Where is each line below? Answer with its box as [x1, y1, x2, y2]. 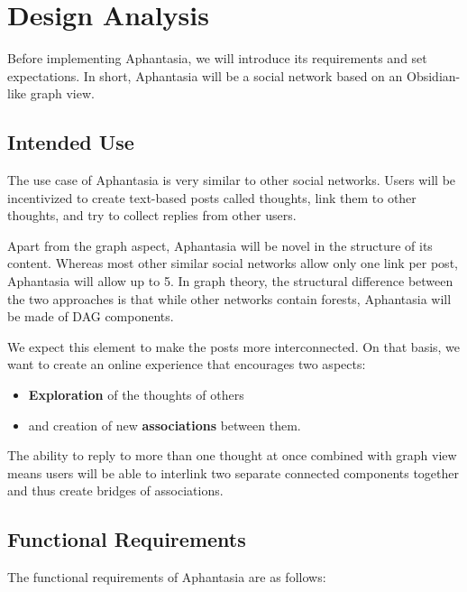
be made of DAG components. [7, 307, 174, 326]
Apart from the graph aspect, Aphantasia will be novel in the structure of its [7, 236, 433, 254]
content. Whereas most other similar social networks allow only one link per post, [7, 254, 458, 273]
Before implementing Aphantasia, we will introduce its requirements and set [7, 49, 427, 68]
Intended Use [7, 128, 134, 156]
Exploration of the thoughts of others [28, 385, 244, 404]
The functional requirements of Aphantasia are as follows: [7, 568, 326, 587]
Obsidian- [407, 66, 461, 85]
